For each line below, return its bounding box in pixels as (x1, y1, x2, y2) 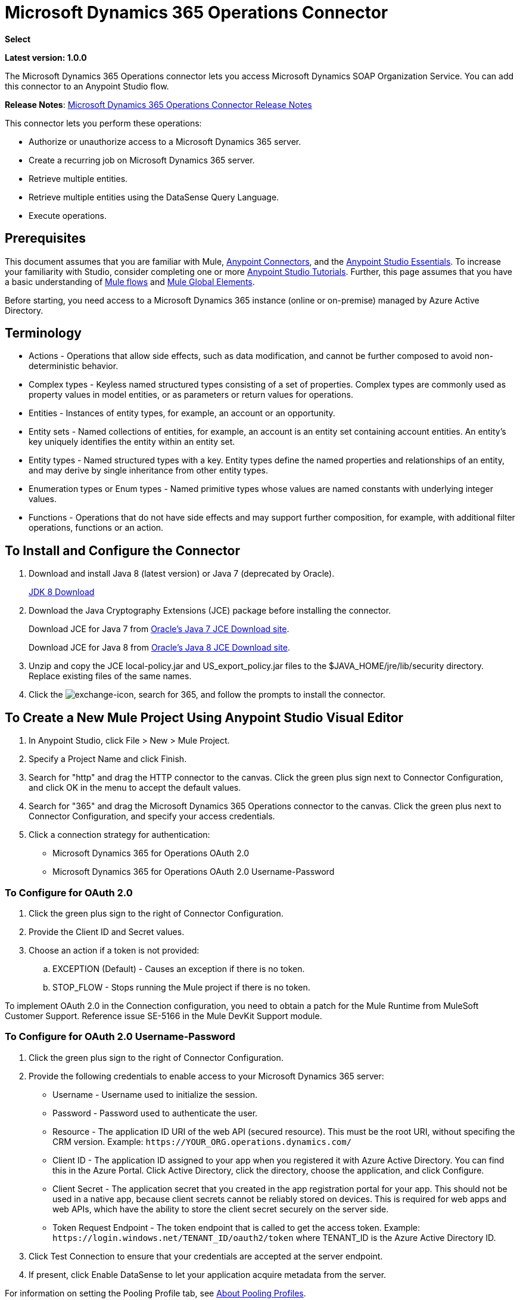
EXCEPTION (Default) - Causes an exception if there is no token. (52, 963, 305, 974)
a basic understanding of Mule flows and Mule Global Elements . (5, 276, 255, 287)
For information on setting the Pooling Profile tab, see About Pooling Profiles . (5, 1287, 306, 1298)
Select (5, 33, 31, 44)
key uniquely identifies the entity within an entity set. (29, 437, 235, 447)
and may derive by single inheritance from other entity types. (29, 465, 268, 476)
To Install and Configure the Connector (5, 543, 240, 558)
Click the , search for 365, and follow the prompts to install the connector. (29, 689, 385, 700)
